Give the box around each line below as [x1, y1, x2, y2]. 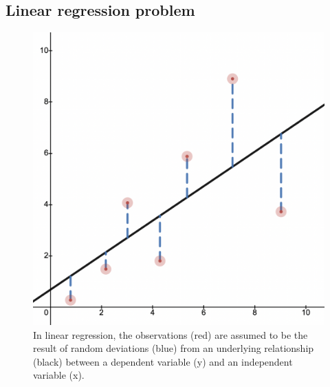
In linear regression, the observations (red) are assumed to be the [33, 327, 308, 342]
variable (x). [33, 368, 85, 382]
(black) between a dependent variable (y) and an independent [33, 354, 293, 368]
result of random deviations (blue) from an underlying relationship [33, 341, 314, 355]
